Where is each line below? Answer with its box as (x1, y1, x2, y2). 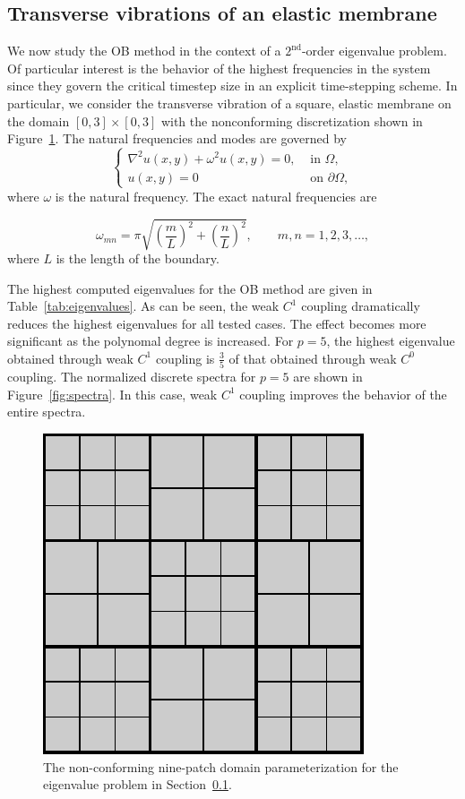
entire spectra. (7, 402, 86, 421)
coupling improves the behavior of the (239, 384, 447, 403)
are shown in (293, 367, 363, 386)
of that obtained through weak (228, 348, 397, 367)
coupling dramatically (301, 296, 420, 315)
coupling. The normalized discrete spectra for (7, 367, 256, 386)
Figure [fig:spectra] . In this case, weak (7, 384, 218, 403)
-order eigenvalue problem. (301, 41, 447, 60)
